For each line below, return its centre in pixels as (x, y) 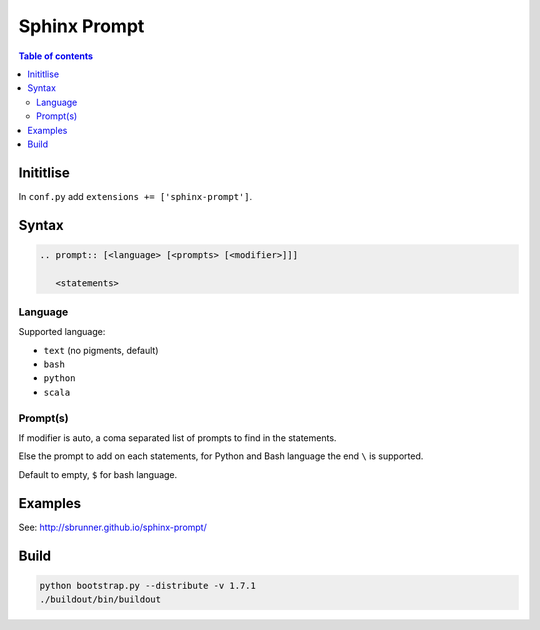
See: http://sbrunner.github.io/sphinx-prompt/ (112, 527)
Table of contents (56, 56)
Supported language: (62, 332)
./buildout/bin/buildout (100, 599)
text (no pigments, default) (101, 350)
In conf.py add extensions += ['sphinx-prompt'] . (135, 196)
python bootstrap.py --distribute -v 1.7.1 (148, 585)
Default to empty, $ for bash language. (98, 474)
